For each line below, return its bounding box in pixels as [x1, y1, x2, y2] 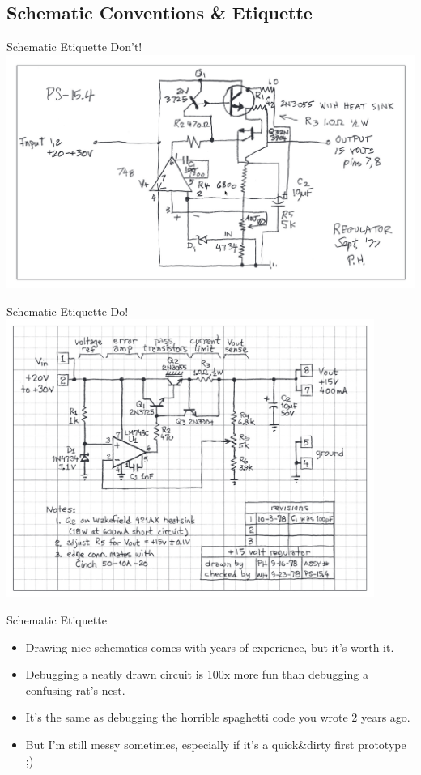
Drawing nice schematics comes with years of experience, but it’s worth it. [25, 638, 394, 655]
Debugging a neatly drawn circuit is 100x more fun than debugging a [25, 666, 368, 683]
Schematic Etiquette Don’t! [6, 38, 142, 55]
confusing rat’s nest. [25, 681, 125, 698]
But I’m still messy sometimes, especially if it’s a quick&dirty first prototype [25, 736, 406, 753]
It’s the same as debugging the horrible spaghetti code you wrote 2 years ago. [25, 709, 410, 726]
